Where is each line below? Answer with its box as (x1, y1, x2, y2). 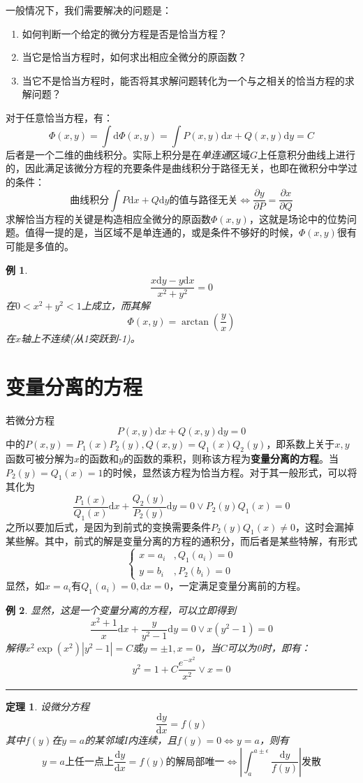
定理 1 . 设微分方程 (6, 698, 89, 713)
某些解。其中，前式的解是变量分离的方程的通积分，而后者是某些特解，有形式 (6, 534, 357, 548)
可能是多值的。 (6, 239, 74, 253)
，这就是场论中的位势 (249, 211, 347, 226)
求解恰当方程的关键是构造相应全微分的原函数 (6, 211, 211, 226)
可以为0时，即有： (227, 640, 311, 654)
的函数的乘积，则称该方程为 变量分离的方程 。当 (123, 451, 339, 465)
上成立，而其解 (81, 298, 150, 313)
